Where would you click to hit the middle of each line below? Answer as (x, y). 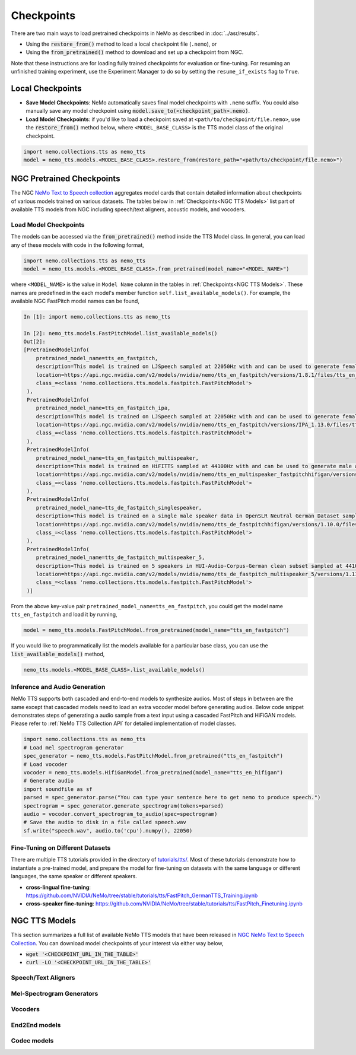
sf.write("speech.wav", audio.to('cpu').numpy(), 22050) (108, 830)
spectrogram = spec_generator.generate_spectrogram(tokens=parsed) (124, 806)
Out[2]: (34, 342)
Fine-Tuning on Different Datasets (61, 848)
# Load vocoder (45, 764)
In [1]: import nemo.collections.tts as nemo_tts (97, 317)
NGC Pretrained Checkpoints (66, 179)
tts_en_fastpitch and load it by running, (64, 615)
